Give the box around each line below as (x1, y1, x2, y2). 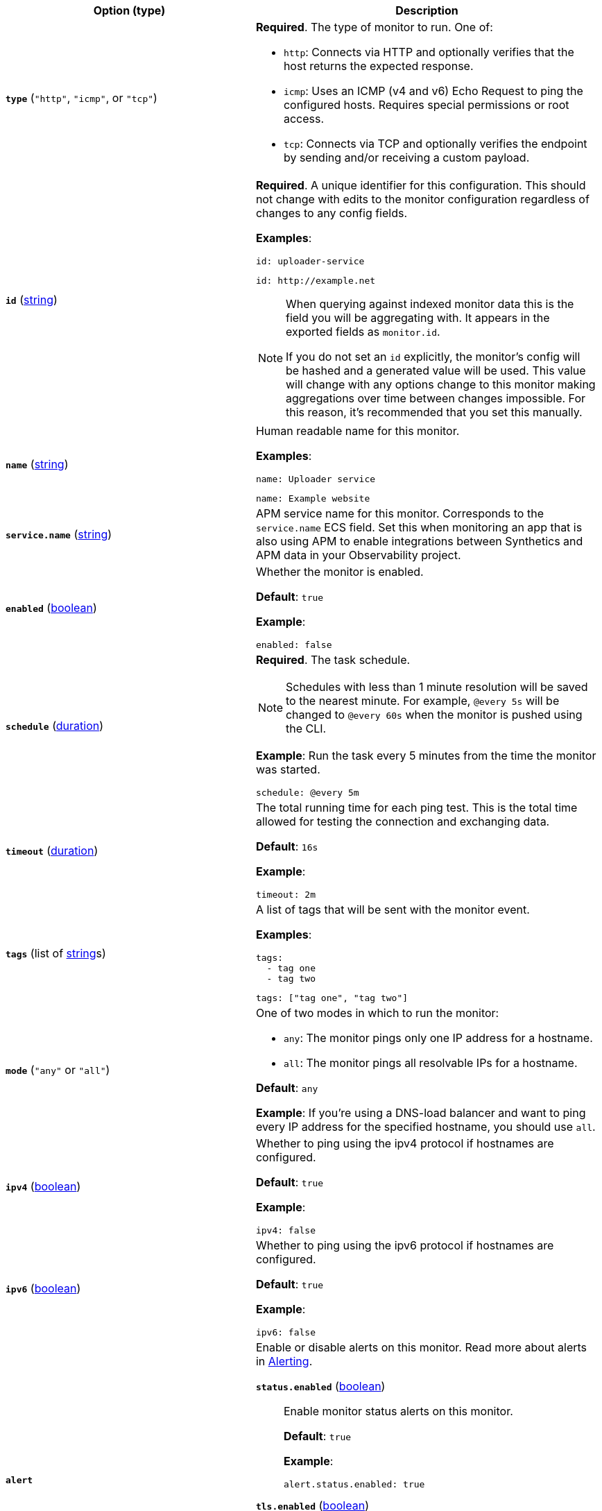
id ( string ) (6, 293, 58, 307)
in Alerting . (255, 1354, 313, 1368)
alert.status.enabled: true (283, 1479, 425, 1489)
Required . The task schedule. (255, 653, 411, 667)
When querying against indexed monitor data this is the (285, 297, 574, 311)
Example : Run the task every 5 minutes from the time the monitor (255, 749, 596, 762)
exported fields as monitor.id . (285, 325, 440, 339)
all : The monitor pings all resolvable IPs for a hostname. (283, 1056, 578, 1070)
